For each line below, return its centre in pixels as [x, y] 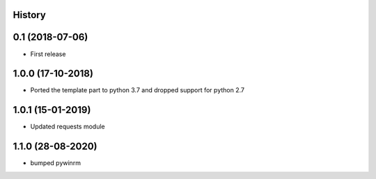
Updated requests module [68, 127]
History [30, 15]
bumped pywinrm [56, 163]
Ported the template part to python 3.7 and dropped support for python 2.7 [138, 90]
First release [48, 54]
